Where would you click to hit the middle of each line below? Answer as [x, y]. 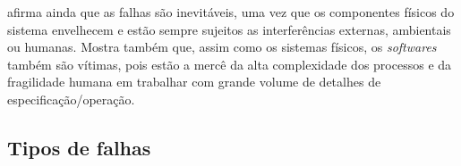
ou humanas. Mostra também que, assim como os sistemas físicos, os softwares [222, 47]
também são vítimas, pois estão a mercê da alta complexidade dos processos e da [230, 64]
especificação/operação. [71, 99]
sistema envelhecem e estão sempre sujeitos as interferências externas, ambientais [229, 29]
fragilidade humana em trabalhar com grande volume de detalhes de [194, 82]
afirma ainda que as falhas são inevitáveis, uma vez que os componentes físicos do [231, 12]
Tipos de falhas [79, 147]
